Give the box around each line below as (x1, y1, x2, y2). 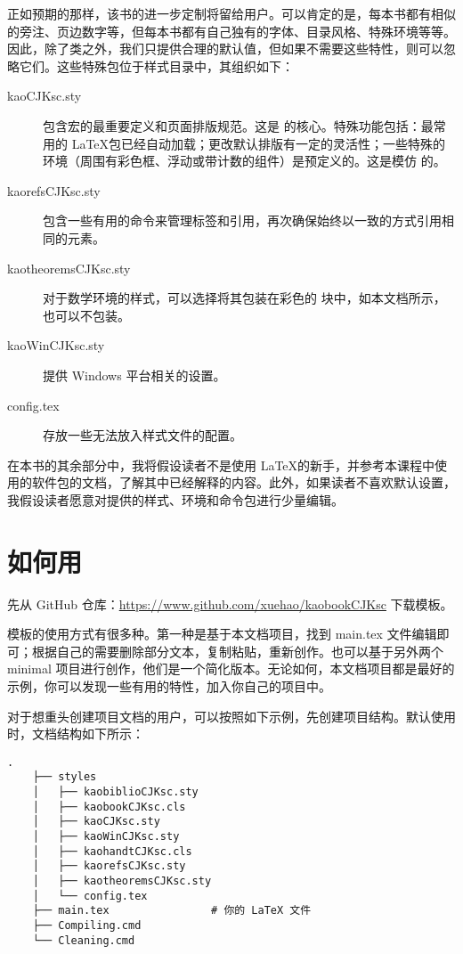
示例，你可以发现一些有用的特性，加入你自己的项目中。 (7, 676, 331, 695)
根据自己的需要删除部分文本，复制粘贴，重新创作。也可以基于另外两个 (31, 641, 443, 660)
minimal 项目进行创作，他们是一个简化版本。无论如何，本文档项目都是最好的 (7, 659, 455, 678)
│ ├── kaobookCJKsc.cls (32, 800, 186, 813)
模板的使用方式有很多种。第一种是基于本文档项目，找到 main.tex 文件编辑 (7, 624, 437, 643)
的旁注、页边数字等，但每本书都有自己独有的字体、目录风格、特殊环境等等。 (7, 21, 456, 40)
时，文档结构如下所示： (7, 724, 144, 743)
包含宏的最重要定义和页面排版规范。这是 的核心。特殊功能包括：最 (43, 116, 434, 135)
